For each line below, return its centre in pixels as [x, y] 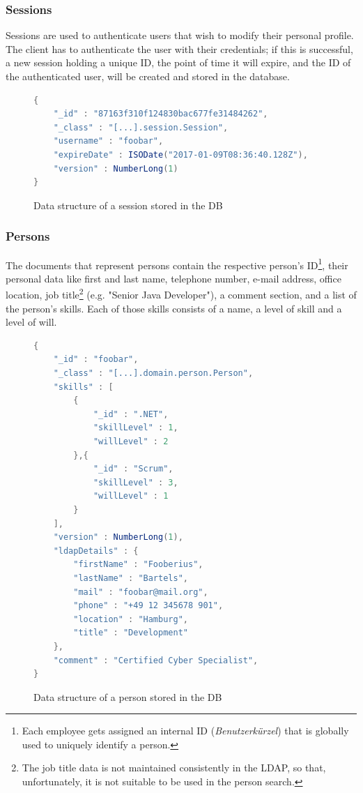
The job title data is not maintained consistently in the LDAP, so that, [174, 768]
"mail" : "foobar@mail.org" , [141, 592]
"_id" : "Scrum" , [133, 469]
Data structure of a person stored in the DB [128, 696]
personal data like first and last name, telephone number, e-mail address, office [173, 278]
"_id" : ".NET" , [131, 414]
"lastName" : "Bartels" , [131, 578]
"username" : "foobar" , [108, 141]
